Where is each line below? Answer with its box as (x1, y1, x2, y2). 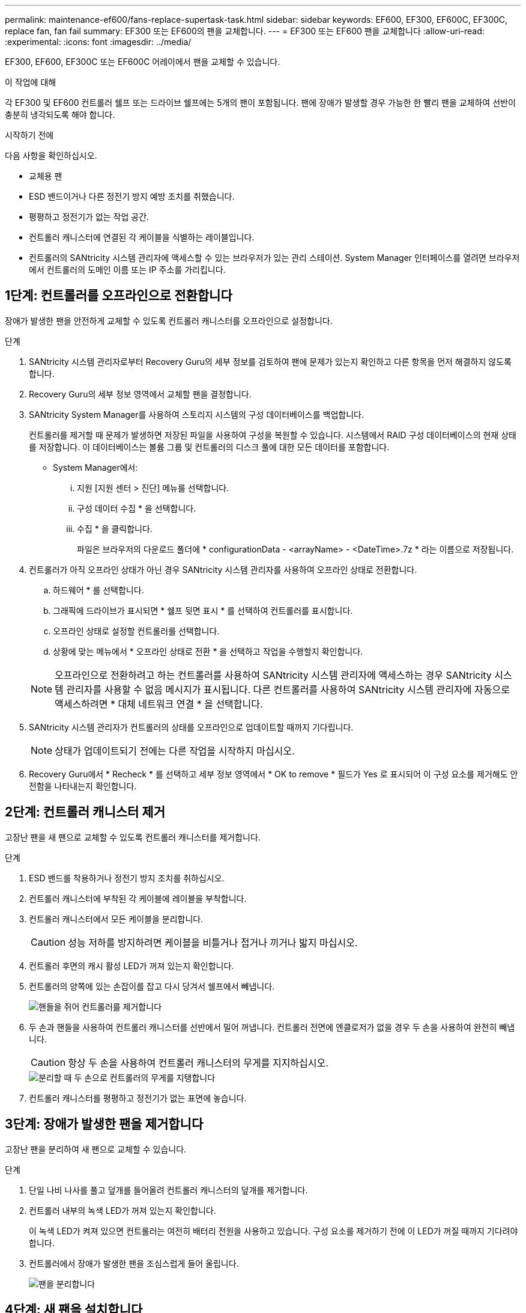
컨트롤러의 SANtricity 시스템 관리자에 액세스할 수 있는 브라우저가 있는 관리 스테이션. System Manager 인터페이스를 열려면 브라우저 (29, 252, 520, 263)
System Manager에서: (53, 462, 138, 473)
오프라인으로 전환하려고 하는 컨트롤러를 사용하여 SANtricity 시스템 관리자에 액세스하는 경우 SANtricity (55, 669, 492, 681)
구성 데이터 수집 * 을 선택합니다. (77, 503, 196, 513)
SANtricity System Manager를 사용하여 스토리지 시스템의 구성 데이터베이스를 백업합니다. (29, 409, 364, 420)
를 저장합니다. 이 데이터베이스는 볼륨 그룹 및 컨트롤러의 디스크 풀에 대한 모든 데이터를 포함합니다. (29, 441, 390, 452)
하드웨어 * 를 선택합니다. (53, 584, 144, 595)
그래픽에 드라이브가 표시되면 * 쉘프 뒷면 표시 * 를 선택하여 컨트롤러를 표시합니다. (53, 605, 353, 616)
